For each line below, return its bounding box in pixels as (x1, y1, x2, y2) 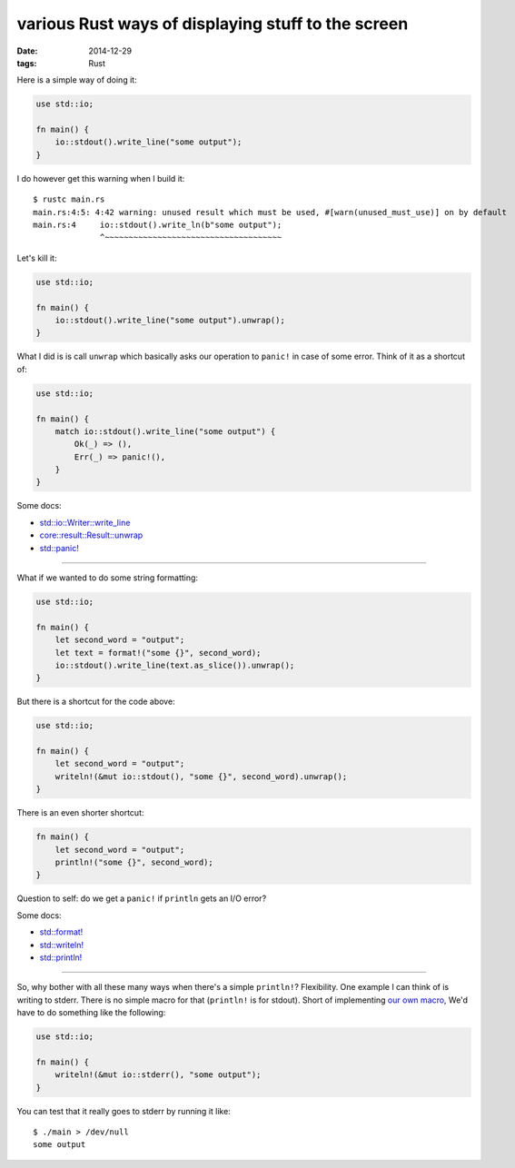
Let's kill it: (16, 252, 57, 263)
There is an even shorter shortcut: (16, 807, 144, 818)
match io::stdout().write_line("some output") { (54, 426, 276, 436)
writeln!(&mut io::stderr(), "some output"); (54, 1070, 262, 1080)
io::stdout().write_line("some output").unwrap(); (54, 314, 285, 325)
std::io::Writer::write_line (39, 517, 131, 528)
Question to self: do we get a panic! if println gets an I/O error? (16, 893, 267, 904)
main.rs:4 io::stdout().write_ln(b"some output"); (33, 220, 282, 231)
